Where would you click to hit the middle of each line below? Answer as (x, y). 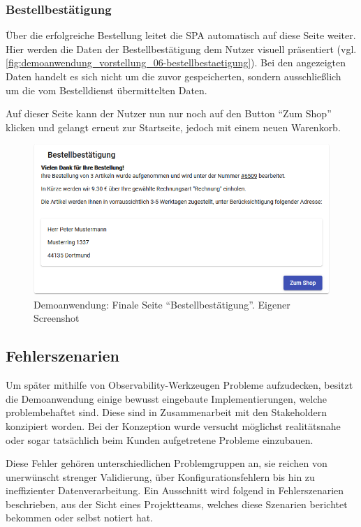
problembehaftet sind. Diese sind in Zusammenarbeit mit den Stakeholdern (166, 412)
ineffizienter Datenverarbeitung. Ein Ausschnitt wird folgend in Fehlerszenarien (175, 490)
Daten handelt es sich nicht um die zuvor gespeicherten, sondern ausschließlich (174, 76)
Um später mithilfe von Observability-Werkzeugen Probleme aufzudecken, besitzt (179, 385)
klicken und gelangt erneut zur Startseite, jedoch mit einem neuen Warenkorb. (173, 127)
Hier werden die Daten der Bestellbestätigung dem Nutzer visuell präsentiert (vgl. (181, 49)
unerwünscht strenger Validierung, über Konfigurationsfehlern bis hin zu (160, 476)
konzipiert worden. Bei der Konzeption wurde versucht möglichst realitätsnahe (173, 425)
